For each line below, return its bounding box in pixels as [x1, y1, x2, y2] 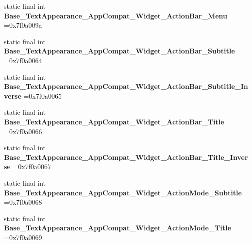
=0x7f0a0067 [13, 161, 51, 172]
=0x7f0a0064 [4, 55, 42, 65]
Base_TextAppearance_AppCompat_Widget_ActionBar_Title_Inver [4, 152, 248, 162]
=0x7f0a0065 [23, 90, 62, 101]
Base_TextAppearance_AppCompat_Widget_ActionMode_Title [4, 223, 231, 233]
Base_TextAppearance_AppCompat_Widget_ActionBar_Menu [4, 10, 228, 20]
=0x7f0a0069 [4, 232, 42, 242]
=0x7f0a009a [4, 20, 42, 30]
